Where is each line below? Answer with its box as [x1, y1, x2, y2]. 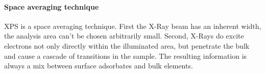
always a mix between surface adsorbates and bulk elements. [4, 60, 193, 71]
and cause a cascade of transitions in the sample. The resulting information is [4, 50, 247, 61]
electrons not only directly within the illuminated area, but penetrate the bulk [4, 40, 250, 51]
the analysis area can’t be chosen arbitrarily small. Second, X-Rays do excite [4, 30, 244, 41]
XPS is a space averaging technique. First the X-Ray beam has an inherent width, [4, 20, 261, 31]
